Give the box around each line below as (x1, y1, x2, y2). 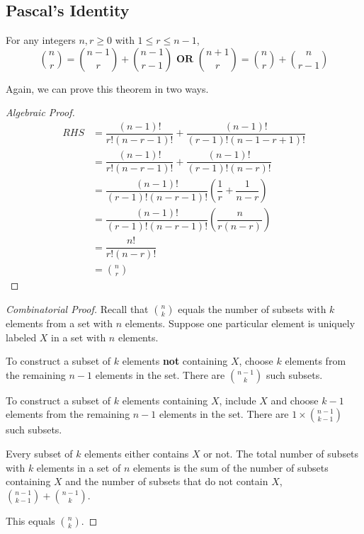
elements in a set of (36, 460, 121, 475)
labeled (6, 329, 37, 344)
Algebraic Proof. (6, 105, 75, 120)
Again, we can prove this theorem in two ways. (6, 81, 209, 96)
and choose (271, 392, 319, 407)
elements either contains (84, 445, 189, 460)
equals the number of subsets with (178, 301, 326, 316)
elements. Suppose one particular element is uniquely (125, 315, 356, 330)
